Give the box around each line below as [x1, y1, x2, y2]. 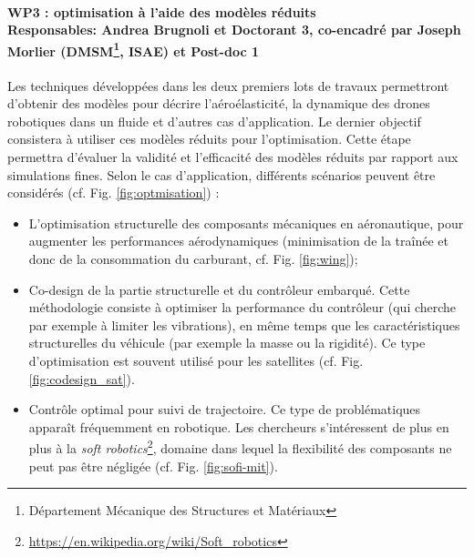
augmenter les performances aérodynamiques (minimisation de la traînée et [28, 231, 448, 250]
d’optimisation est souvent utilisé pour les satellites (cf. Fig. [28, 350, 364, 370]
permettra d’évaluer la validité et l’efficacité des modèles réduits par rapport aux [7, 147, 459, 167]
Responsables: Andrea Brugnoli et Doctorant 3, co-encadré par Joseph [7, 20, 461, 39]
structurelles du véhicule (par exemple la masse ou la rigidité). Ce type [28, 333, 426, 352]
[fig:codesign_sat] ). [28, 369, 135, 388]
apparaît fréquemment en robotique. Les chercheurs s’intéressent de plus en [28, 417, 449, 436]
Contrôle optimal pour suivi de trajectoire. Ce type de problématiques [28, 400, 421, 419]
